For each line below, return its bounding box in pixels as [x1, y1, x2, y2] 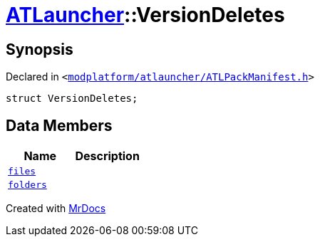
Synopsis [6, 40, 73, 58]
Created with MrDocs [6, 202, 106, 215]
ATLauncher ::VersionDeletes [6, 3, 285, 27]
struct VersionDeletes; [6, 93, 138, 105]
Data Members [6, 116, 113, 135]
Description [75, 149, 140, 164]
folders [8, 179, 47, 191]
